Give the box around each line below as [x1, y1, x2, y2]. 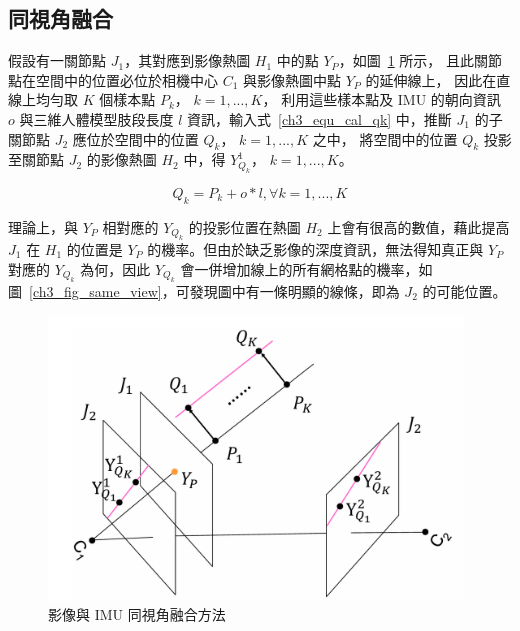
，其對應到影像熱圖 [124, 50, 251, 71]
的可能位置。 [422, 280, 507, 301]
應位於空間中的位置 [72, 128, 199, 149]
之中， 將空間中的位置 [312, 128, 458, 149]
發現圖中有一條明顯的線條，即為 [189, 280, 400, 301]
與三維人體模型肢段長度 [19, 108, 174, 129]
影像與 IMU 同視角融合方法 [48, 604, 226, 625]
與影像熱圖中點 [243, 69, 342, 90]
